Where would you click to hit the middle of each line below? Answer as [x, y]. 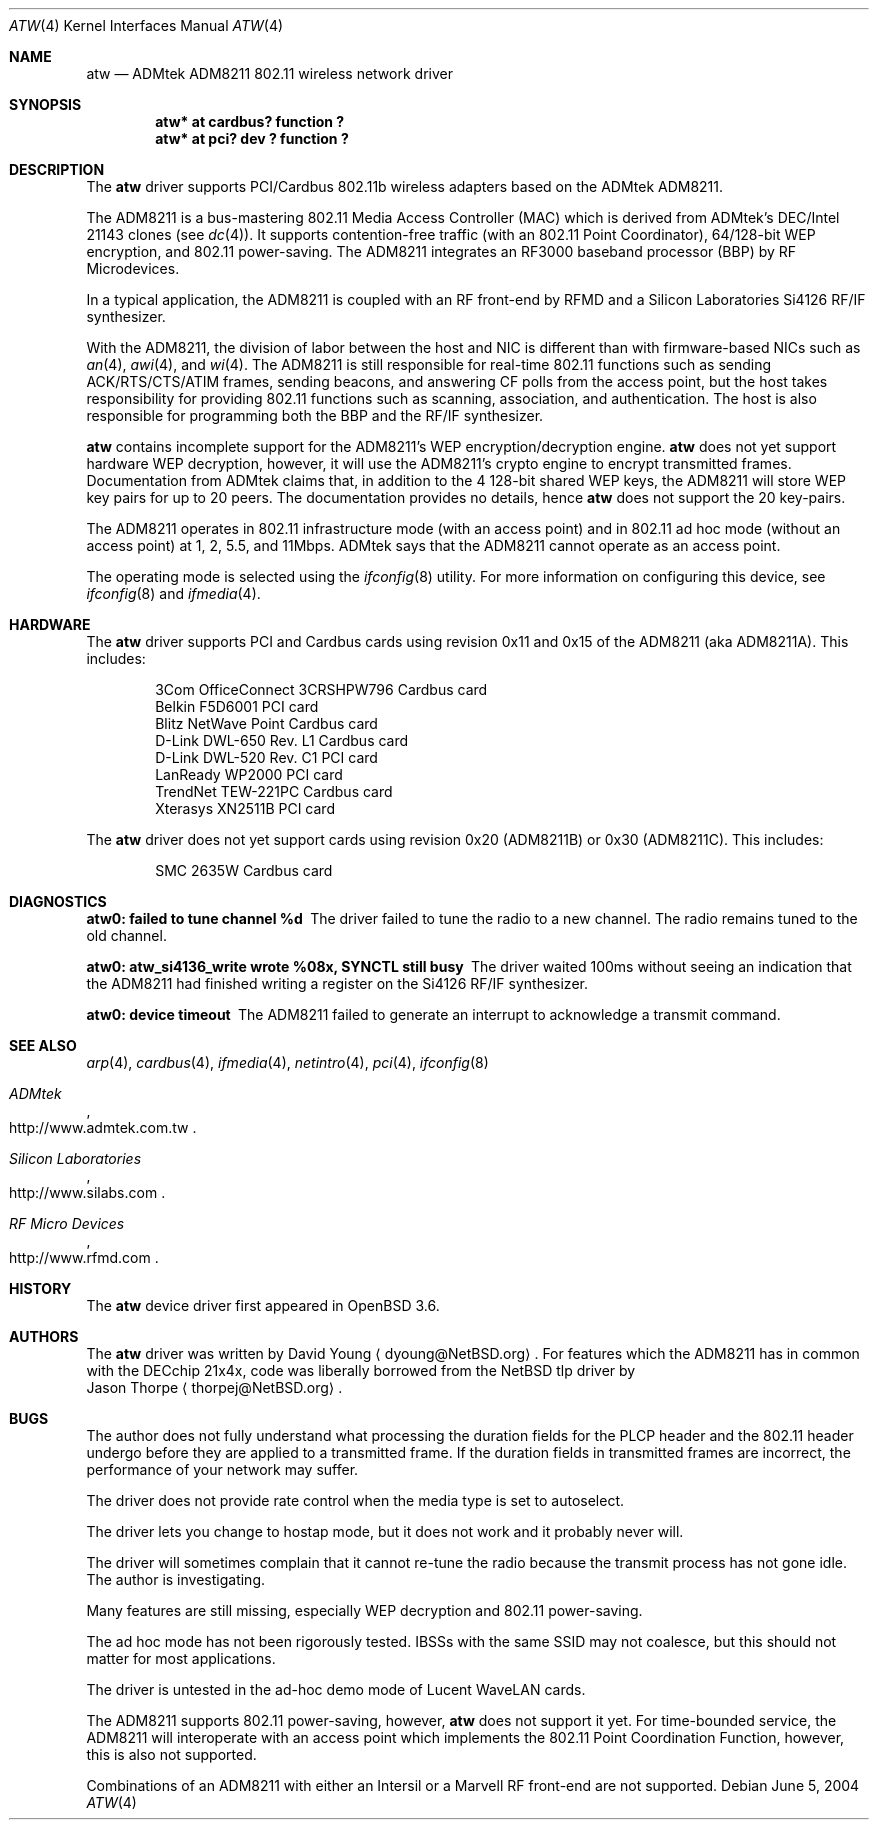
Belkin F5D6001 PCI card [237, 706]
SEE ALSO [43, 1045]
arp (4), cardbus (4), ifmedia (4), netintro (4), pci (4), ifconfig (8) [287, 1062]
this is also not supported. [171, 1754]
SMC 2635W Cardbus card [244, 870]
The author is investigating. [176, 1579]
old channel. [126, 935]
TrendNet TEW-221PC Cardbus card [274, 791]
